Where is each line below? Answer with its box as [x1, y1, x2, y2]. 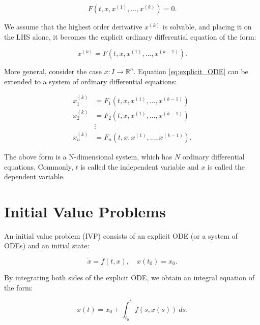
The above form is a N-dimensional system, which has [4, 151, 172, 161]
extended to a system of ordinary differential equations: [4, 76, 177, 86]
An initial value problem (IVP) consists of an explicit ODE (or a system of [4, 230, 238, 241]
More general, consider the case [4, 66, 102, 77]
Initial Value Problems [4, 201, 166, 221]
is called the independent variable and [80, 161, 199, 172]
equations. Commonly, [4, 161, 73, 172]
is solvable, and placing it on [162, 21, 252, 31]
